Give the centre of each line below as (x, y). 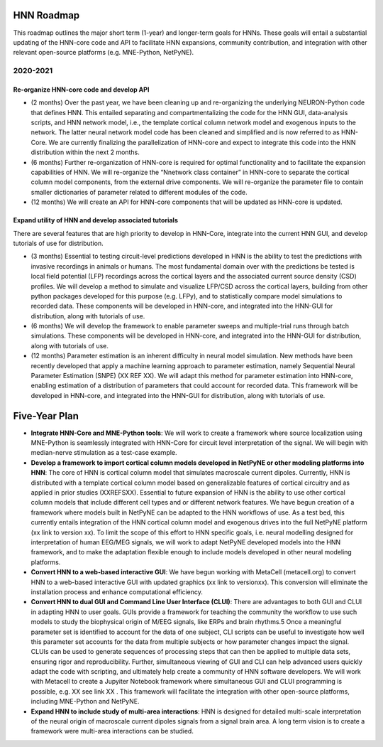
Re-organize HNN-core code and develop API (81, 90)
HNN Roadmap (46, 15)
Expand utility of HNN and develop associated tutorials (96, 220)
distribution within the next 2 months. (85, 152)
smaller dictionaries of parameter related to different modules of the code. (139, 192)
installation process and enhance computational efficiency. (117, 592)
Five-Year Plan (46, 416)
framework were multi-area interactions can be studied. (112, 731)
